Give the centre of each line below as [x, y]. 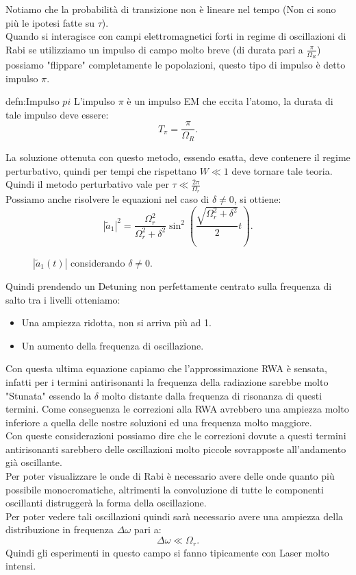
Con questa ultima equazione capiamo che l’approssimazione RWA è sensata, [166, 368]
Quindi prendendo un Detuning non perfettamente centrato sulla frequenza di [169, 285]
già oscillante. [34, 462]
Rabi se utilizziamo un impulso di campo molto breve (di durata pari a [154, 49]
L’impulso [94, 101]
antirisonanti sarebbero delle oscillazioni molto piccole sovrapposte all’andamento [176, 449]
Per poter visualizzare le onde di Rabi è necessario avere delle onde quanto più [170, 476]
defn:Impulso [33, 101]
